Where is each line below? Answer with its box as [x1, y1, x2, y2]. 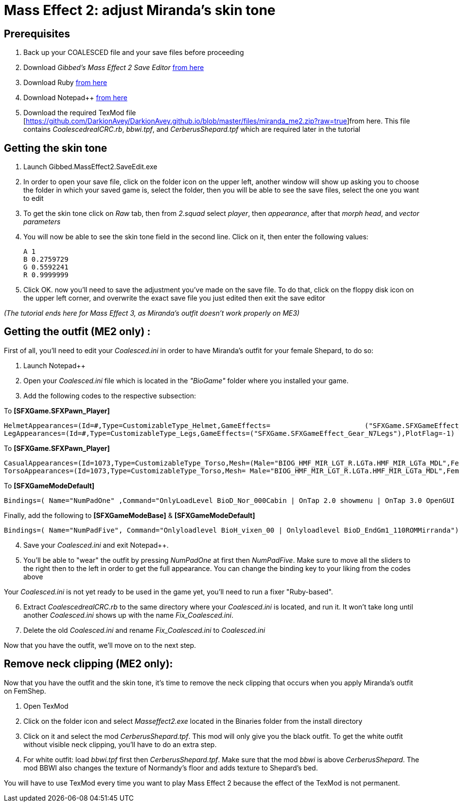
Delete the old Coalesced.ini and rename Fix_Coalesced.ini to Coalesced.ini [23, 626, 265, 634]
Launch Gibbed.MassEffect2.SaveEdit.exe [23, 162, 158, 171]
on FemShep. [4, 686, 46, 695]
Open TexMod [23, 701, 69, 710]
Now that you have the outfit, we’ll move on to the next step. [4, 641, 196, 649]
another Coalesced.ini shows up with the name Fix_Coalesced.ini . [23, 610, 233, 619]
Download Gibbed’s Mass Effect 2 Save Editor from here [23, 63, 204, 72]
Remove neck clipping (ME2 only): [4, 658, 173, 670]
